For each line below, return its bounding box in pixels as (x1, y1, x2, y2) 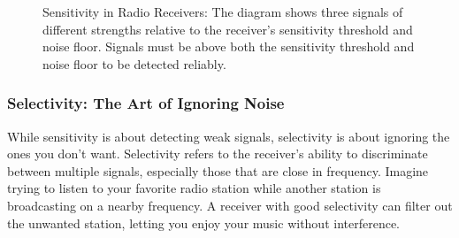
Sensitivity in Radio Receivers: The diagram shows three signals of (42, 3, 403, 20)
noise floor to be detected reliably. (42, 54, 226, 73)
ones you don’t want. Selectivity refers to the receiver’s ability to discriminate (7, 144, 428, 163)
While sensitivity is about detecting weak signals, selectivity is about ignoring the (7, 127, 450, 145)
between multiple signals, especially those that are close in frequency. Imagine (7, 161, 429, 180)
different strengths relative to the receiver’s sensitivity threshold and (42, 19, 413, 38)
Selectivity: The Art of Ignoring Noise (7, 92, 285, 114)
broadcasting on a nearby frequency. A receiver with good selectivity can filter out (7, 196, 453, 214)
